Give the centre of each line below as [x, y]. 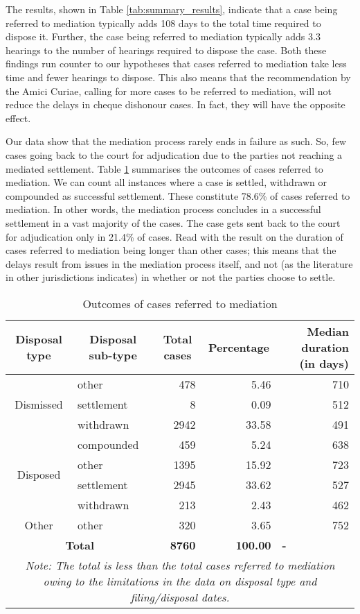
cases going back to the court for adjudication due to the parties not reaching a [174, 154]
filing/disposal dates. [180, 597]
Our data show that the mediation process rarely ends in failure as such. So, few [176, 141]
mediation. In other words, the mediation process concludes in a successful [163, 209]
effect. [18, 118]
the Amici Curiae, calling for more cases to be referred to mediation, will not [169, 91]
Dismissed [39, 404]
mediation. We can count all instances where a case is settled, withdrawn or [166, 182]
